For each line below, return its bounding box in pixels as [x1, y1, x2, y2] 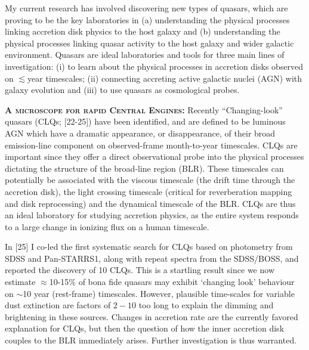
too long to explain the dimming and [138, 299, 274, 311]
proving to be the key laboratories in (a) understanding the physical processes [5, 13, 290, 26]
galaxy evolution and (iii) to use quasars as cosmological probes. [5, 83, 240, 96]
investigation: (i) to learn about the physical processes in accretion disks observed [5, 60, 304, 72]
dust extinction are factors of [5, 299, 111, 311]
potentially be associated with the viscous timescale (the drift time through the [5, 174, 295, 186]
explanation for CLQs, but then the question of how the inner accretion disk [5, 322, 285, 334]
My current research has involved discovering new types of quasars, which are [5, 2, 288, 14]
